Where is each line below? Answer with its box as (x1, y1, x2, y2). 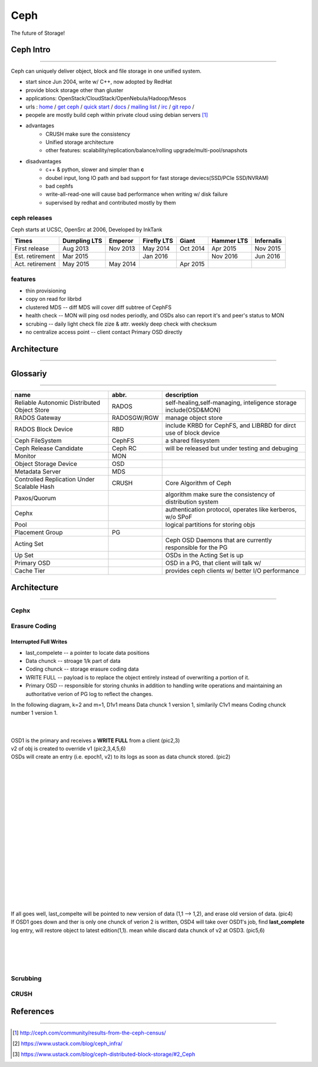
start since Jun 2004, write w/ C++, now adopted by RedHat (25, 78, 173, 86)
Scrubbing (11, 974, 42, 982)
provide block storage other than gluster (25, 86, 124, 94)
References (11, 1006, 54, 1016)
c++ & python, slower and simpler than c (45, 166, 144, 173)
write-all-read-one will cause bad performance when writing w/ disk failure (45, 191, 228, 198)
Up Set (14, 551, 34, 560)
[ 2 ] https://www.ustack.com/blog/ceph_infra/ (12, 1040, 123, 1047)
